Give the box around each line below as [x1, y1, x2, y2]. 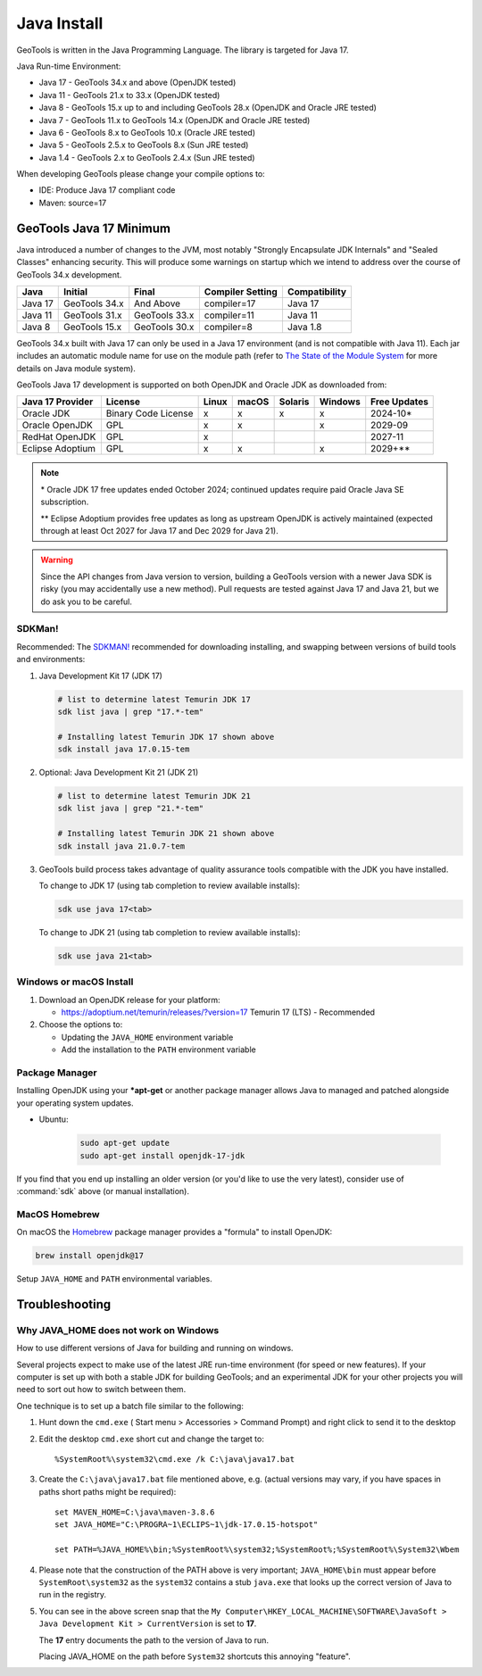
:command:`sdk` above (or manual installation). [16, 1185, 189, 1196]
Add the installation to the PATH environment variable [61, 1044, 256, 1055]
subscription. [40, 496, 89, 508]
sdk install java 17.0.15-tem [57, 744, 190, 754]
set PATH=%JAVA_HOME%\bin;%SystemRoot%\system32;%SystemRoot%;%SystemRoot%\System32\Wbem [54, 1545, 460, 1555]
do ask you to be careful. [40, 596, 133, 607]
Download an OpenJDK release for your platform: [38, 994, 220, 1005]
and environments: [16, 654, 86, 665]
